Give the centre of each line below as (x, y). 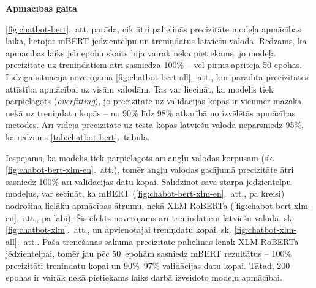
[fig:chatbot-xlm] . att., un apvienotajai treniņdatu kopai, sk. (118, 229)
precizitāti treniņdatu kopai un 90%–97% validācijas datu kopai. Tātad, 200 (148, 265)
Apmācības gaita (41, 8)
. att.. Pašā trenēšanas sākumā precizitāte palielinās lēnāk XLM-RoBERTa (158, 241)
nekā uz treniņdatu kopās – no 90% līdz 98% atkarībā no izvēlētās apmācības (151, 112)
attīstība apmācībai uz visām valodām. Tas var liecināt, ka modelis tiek (140, 89)
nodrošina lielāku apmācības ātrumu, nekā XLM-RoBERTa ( (120, 205)
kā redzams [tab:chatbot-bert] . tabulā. (78, 136)
